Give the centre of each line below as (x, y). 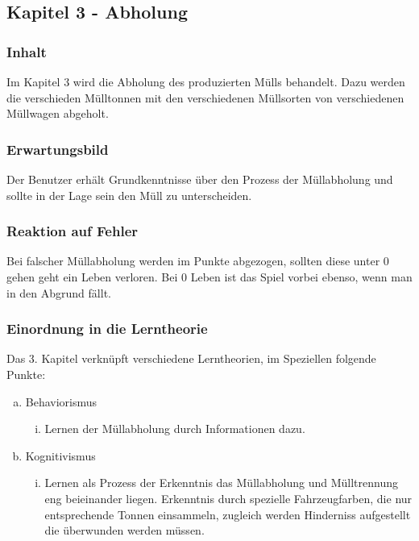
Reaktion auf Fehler (73, 231)
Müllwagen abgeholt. (58, 113)
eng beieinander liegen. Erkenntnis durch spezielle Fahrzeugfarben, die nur (228, 498)
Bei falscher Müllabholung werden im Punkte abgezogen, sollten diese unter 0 (198, 261)
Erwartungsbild (58, 149)
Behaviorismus (61, 401)
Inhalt (27, 51)
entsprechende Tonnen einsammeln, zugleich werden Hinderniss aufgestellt (228, 514)
